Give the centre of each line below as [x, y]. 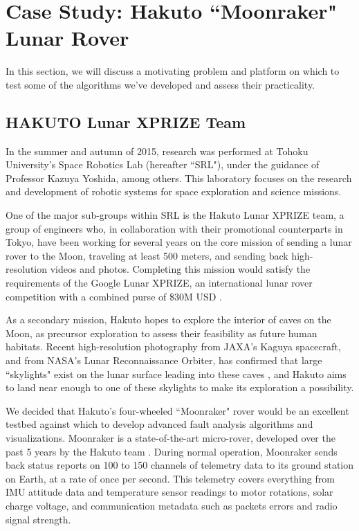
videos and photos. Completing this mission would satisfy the [180, 269]
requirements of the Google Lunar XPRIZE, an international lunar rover [159, 283]
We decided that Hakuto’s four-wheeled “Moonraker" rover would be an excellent [177, 410]
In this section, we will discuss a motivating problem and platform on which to [173, 71]
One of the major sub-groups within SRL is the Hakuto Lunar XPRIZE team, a [175, 215]
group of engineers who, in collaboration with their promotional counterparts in [174, 228]
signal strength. [38, 519]
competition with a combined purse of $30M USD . [114, 296]
